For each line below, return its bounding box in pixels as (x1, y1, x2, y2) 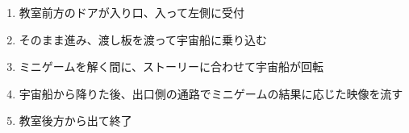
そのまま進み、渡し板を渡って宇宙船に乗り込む (19, 31, 268, 48)
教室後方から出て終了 (19, 112, 132, 129)
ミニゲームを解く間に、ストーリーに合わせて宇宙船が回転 (19, 58, 323, 75)
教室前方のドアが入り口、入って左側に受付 (19, 4, 245, 20)
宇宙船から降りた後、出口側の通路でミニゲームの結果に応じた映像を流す (19, 85, 403, 102)
